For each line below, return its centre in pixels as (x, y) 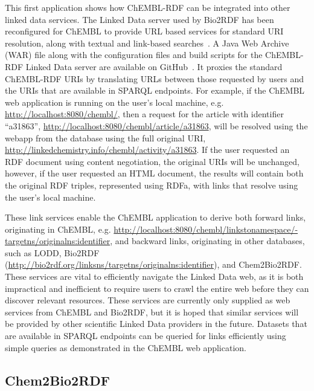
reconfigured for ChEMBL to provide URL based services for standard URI (144, 31)
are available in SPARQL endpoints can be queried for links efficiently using (146, 336)
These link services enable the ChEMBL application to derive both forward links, (155, 217)
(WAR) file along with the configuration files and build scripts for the (134, 55)
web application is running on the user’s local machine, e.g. (114, 102)
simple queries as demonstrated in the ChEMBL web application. (126, 347)
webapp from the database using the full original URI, (105, 137)
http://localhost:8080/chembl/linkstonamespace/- (206, 229)
